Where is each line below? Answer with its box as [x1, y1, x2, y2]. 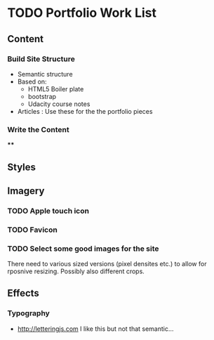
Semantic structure [17, 70, 73, 78]
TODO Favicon [7, 225, 58, 235]
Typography [7, 308, 51, 318]
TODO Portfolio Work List [7, 5, 156, 21]
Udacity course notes [27, 100, 91, 108]
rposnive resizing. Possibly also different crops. [7, 267, 145, 275]
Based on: [17, 77, 47, 86]
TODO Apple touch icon [7, 206, 90, 216]
